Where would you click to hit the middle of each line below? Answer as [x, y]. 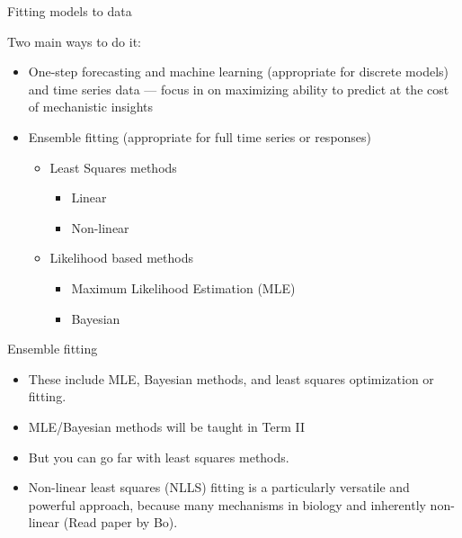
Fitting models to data [70, 11]
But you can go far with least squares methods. [159, 457]
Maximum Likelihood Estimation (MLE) [183, 287]
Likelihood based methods [122, 258]
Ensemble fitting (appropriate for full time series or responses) [200, 136]
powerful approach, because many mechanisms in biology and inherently [227, 504]
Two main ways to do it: [75, 41]
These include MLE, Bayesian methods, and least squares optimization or [231, 378]
